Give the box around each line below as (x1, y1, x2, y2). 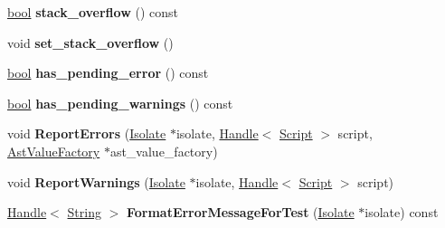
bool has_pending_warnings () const (7, 93, 233, 112)
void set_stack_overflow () (7, 33, 174, 52)
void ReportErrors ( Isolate (7, 124, 166, 143)
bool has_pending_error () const (7, 63, 209, 82)
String (67, 203, 101, 222)
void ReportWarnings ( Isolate (7, 172, 185, 191)
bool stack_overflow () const (7, 3, 178, 21)
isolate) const (365, 203, 439, 222)
